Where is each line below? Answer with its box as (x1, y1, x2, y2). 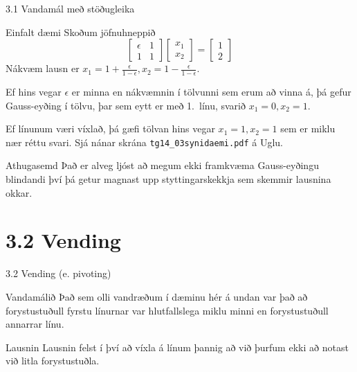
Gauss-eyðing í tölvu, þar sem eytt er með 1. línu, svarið (6, 98, 246, 112)
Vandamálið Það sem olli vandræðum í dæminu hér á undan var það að (6, 289, 308, 303)
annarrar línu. (6, 317, 64, 331)
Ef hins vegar (6, 85, 62, 99)
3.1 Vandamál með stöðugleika (6, 1, 135, 15)
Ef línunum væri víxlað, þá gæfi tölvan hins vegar (6, 121, 215, 136)
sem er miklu (280, 121, 336, 136)
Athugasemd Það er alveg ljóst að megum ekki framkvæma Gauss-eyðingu (6, 158, 319, 172)
